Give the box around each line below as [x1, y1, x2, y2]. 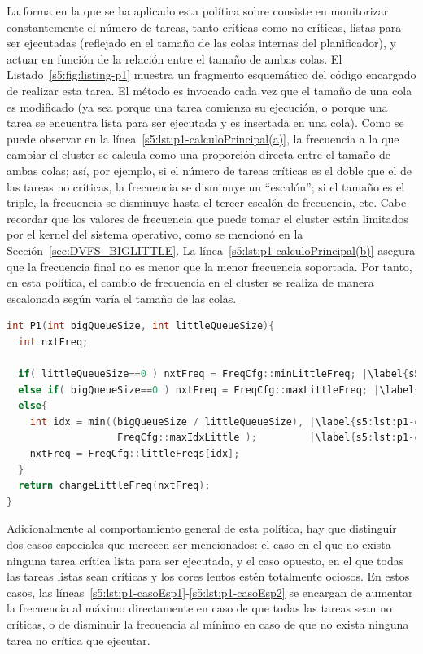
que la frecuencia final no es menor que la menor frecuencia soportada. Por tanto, [7, 257, 412, 274]
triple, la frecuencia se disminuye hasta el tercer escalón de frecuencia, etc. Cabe [7, 194, 407, 211]
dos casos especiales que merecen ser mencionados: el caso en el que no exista [7, 536, 391, 552]
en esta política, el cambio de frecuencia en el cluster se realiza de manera [7, 274, 374, 291]
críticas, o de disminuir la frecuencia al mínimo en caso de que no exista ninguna [7, 615, 409, 632]
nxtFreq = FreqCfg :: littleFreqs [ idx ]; [29, 448, 240, 460]
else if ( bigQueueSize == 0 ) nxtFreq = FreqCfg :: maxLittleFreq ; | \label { [18, 384, 421, 396]
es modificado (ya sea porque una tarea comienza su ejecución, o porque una [7, 98, 388, 115]
